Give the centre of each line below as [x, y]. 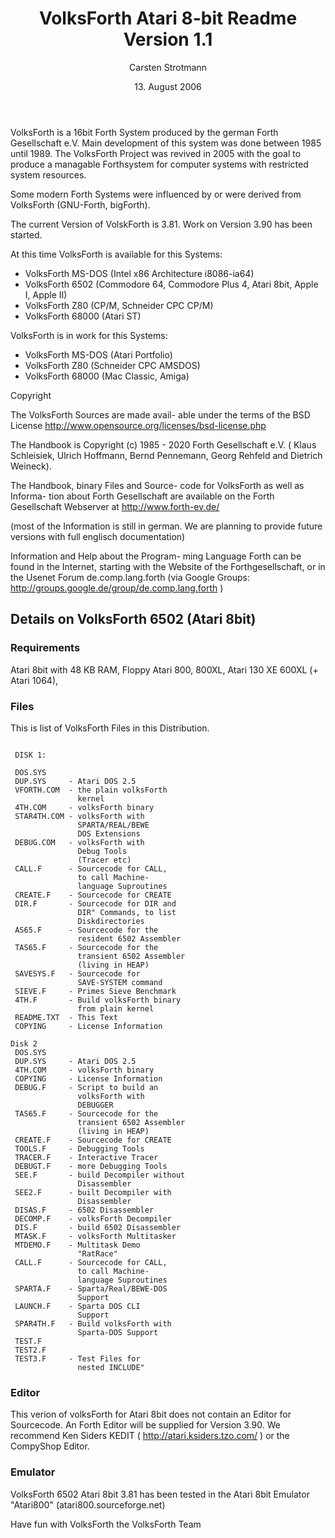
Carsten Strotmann [168, 67]
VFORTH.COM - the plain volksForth [91, 790]
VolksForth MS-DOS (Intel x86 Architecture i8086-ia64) [139, 273]
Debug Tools [102, 851]
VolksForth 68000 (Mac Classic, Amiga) [107, 376]
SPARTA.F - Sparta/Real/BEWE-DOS [91, 1288]
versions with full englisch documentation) [98, 536]
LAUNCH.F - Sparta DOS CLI [77, 1306]
